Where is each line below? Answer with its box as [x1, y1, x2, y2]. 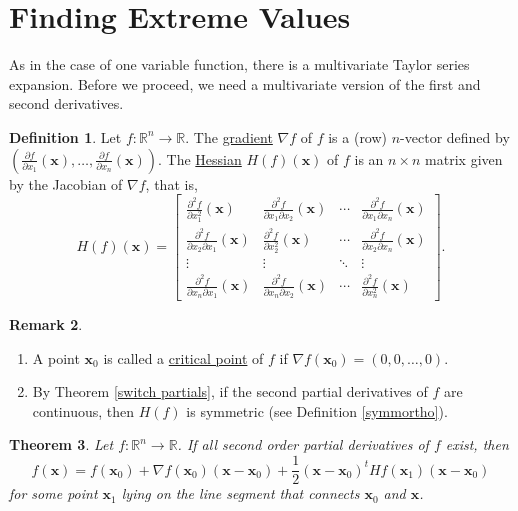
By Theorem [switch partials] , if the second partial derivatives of [32, 381, 428, 402]
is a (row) [328, 126, 388, 147]
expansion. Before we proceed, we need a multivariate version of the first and [9, 73, 481, 94]
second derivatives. [9, 93, 124, 114]
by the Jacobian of [9, 173, 123, 194]
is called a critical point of [103, 347, 264, 368]
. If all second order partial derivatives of [177, 434, 429, 455]
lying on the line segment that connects [121, 483, 360, 504]
